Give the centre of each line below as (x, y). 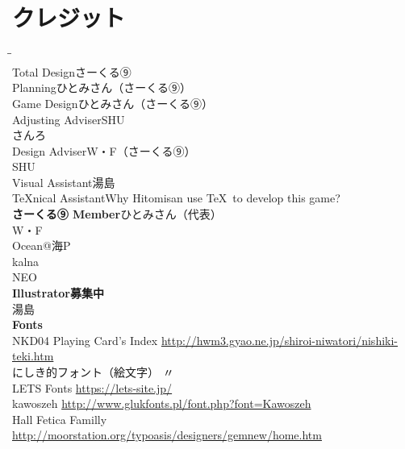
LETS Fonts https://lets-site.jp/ (92, 387)
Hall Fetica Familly (60, 419)
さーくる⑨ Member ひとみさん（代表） (117, 214)
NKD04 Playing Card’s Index (85, 340)
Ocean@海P (42, 245)
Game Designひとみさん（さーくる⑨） (113, 103)
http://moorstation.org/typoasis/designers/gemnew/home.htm (167, 435)
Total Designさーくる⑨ (72, 71)
